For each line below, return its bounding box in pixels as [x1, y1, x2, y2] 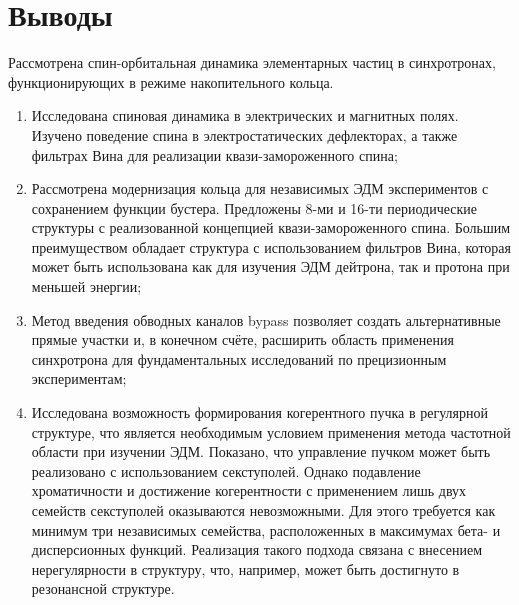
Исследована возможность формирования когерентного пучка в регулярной [31, 402, 488, 423]
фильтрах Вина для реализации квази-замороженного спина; [31, 144, 398, 165]
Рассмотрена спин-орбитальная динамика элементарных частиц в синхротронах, [8, 52, 496, 73]
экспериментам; [31, 368, 127, 389]
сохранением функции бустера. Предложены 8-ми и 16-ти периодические [31, 197, 478, 218]
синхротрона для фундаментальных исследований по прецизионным [31, 348, 447, 369]
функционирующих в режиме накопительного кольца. [8, 71, 334, 92]
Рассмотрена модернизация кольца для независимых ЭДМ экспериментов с [31, 178, 489, 199]
